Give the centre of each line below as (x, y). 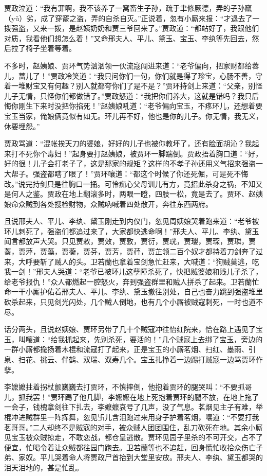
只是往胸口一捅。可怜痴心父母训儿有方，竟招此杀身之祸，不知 (151, 183)
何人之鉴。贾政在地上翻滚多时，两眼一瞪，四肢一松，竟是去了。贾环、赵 (133, 194)
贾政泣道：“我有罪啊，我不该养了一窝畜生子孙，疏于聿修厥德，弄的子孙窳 (128, 8)
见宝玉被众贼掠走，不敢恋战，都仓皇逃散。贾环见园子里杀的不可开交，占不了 (133, 437)
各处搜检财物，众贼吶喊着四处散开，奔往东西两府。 (126, 204)
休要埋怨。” (22, 126)
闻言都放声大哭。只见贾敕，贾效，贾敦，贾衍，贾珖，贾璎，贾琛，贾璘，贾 (130, 241)
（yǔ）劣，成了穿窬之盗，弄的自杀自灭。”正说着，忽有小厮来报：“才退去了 (128, 18)
